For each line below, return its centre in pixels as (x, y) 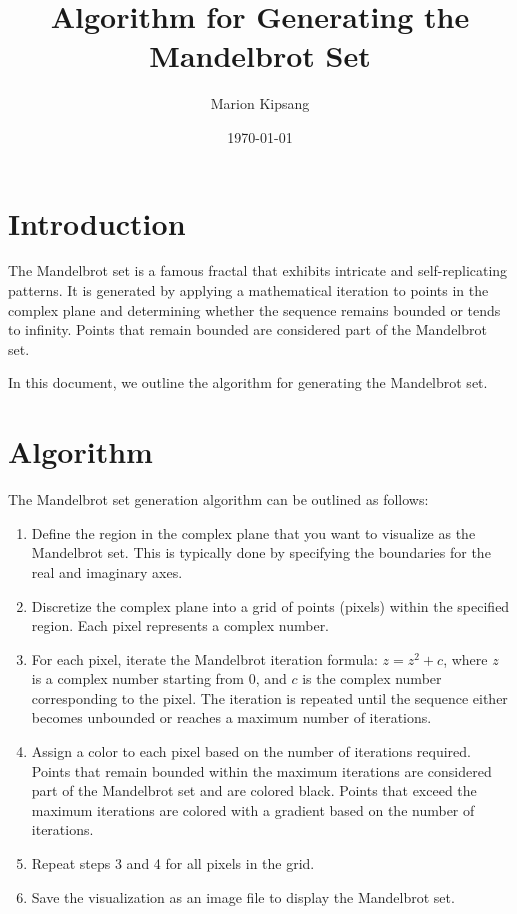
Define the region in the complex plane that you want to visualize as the (253, 532)
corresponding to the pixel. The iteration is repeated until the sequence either (269, 697)
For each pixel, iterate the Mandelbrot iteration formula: (204, 658)
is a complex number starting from (138, 678)
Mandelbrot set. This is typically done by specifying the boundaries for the (261, 552)
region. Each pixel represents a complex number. (180, 625)
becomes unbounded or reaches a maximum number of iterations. (231, 717)
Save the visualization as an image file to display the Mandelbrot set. (243, 896)
